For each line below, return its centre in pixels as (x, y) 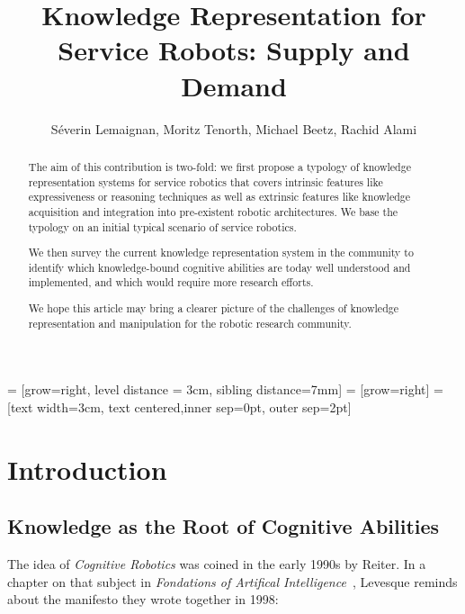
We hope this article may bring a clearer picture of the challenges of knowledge (213, 307)
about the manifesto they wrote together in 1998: (143, 599)
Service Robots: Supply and (234, 50)
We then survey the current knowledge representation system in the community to (221, 253)
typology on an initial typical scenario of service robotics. (162, 226)
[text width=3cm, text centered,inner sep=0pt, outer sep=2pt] (179, 406)
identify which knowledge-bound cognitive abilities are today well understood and (219, 267)
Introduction (87, 469)
